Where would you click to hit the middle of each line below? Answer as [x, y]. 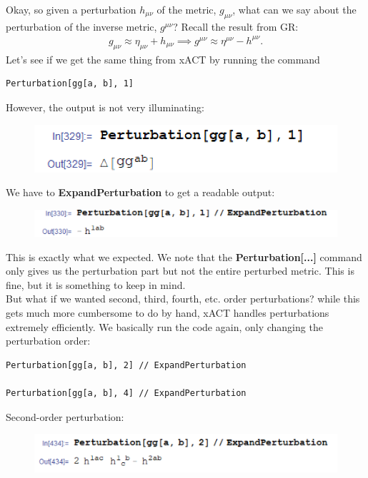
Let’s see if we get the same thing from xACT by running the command [163, 59]
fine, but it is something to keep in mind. [96, 284]
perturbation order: [48, 341]
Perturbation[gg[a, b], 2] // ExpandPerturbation [126, 365]
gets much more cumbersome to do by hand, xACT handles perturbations [168, 313]
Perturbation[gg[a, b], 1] [70, 84]
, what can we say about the [294, 9]
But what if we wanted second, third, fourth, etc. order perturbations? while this [183, 299]
